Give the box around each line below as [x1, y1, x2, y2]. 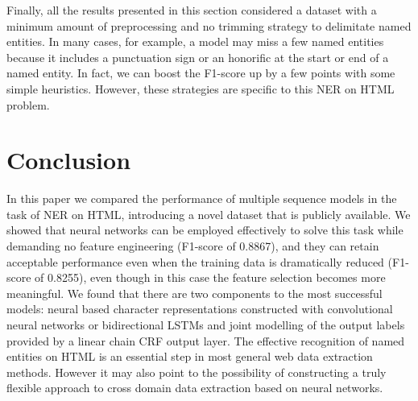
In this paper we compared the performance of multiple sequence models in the [6, 190, 397, 207]
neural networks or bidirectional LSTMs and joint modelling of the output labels [6, 316, 405, 333]
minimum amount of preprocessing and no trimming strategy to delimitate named [6, 17, 412, 34]
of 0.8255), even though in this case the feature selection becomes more [35, 269, 386, 286]
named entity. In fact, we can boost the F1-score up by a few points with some [6, 64, 395, 81]
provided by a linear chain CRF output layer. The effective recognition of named [6, 332, 405, 349]
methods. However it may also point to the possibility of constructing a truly [6, 363, 387, 380]
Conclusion [6, 143, 131, 176]
